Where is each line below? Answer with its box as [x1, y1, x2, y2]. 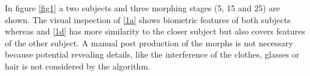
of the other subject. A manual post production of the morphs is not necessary [5, 36, 293, 49]
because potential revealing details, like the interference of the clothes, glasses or [5, 48, 300, 61]
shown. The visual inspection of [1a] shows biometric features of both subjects [5, 13, 291, 26]
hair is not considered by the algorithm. [5, 59, 150, 72]
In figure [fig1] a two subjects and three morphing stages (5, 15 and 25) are [5, 2, 280, 14]
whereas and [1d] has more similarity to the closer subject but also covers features [5, 25, 305, 37]
